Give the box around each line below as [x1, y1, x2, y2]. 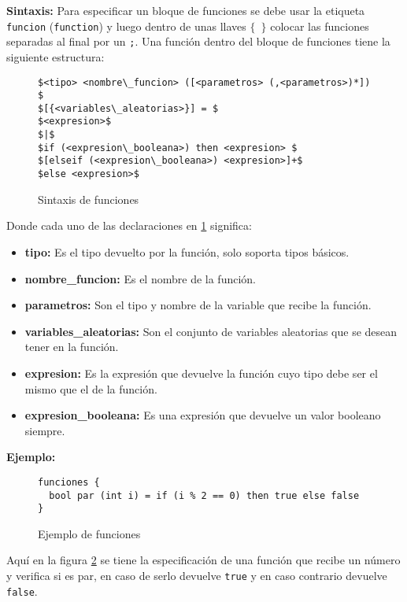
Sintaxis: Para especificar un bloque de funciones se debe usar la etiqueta [6, 2, 365, 18]
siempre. [24, 422, 65, 438]
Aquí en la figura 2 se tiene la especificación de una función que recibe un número [6, 552, 401, 568]
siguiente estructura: [6, 48, 105, 65]
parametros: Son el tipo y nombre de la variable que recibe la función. [24, 297, 372, 313]
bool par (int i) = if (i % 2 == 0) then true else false [49, 489, 360, 501]
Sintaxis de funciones [38, 190, 139, 207]
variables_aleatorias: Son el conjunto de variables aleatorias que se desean [24, 323, 398, 339]
